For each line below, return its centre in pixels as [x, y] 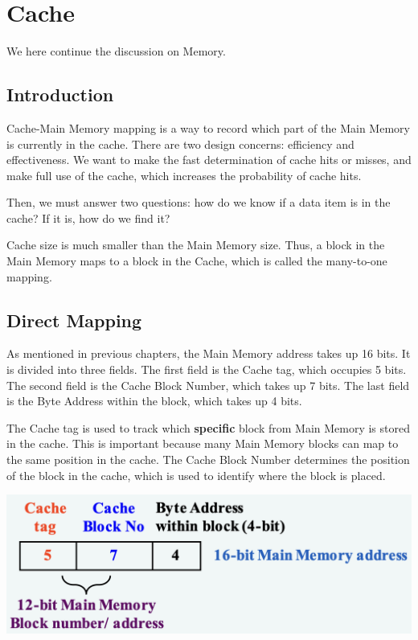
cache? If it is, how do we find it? [88, 217]
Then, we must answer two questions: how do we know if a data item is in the [199, 202]
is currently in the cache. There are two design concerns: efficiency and [180, 144]
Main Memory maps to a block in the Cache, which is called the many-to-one [197, 261]
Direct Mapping [74, 320]
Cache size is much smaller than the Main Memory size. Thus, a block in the [196, 245]
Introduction [60, 94]
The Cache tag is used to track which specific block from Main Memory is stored [209, 427]
